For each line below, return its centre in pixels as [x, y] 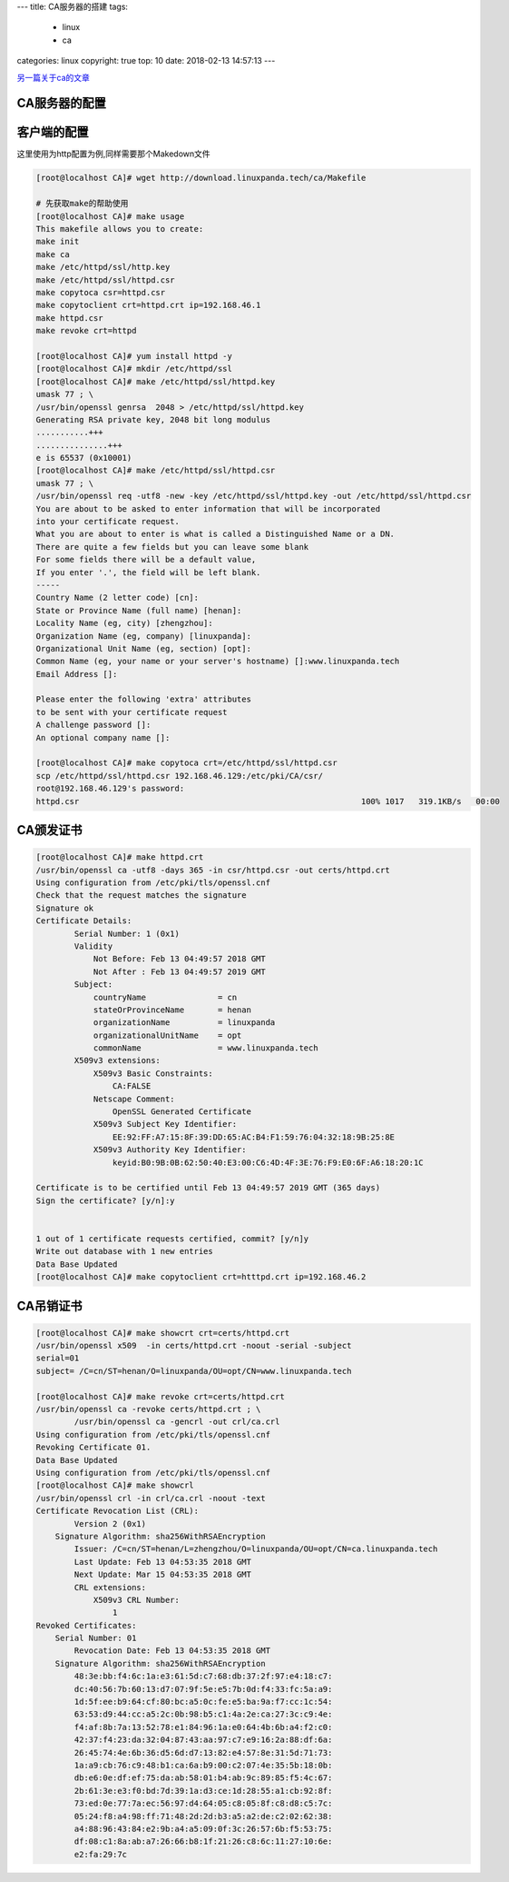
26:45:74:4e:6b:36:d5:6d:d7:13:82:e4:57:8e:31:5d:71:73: [203, 1753]
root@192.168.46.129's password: [110, 789]
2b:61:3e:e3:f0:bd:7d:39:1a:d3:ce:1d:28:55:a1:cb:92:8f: [203, 1791]
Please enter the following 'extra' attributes [143, 699]
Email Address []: [77, 674]
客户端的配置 [53, 132]
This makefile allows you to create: [120, 229]
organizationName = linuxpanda [184, 1023]
